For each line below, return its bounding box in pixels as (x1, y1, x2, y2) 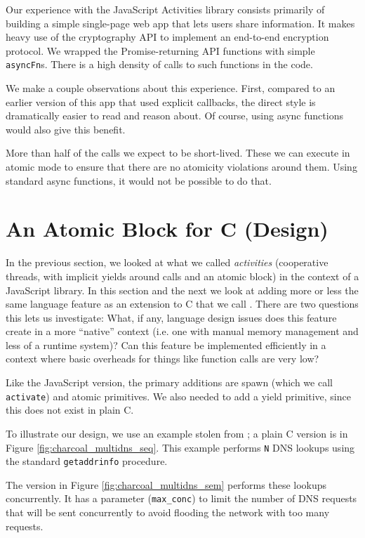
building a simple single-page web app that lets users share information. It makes (6, 15, 355, 30)
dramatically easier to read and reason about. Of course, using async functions (6, 108, 343, 123)
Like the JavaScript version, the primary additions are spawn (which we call (6, 375, 333, 390)
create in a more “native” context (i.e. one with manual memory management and (6, 324, 359, 339)
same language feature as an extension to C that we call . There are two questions (6, 296, 359, 311)
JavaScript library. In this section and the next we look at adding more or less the (6, 282, 359, 297)
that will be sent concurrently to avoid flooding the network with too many (6, 505, 330, 520)
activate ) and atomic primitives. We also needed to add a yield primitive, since (6, 388, 351, 403)
